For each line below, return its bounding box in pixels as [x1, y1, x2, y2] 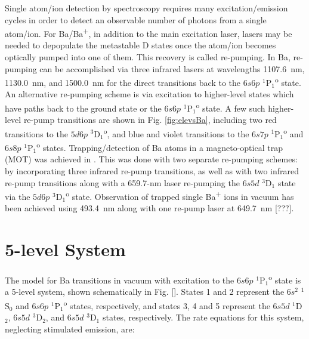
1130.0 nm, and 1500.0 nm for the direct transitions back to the [5, 76, 241, 88]
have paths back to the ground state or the [5, 101, 162, 114]
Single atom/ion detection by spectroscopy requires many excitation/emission [5, 2, 288, 14]
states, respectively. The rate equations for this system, [102, 311, 304, 323]
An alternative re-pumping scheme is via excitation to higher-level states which [5, 88, 294, 100]
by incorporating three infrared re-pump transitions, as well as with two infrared [5, 165, 299, 177]
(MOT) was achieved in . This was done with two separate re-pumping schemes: [5, 153, 298, 165]
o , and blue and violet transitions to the [103, 125, 249, 140]
